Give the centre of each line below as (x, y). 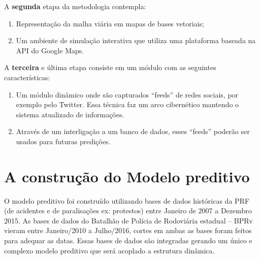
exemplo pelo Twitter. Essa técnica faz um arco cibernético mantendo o (127, 104)
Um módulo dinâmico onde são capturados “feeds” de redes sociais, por (127, 94)
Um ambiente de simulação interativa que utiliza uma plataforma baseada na (136, 40)
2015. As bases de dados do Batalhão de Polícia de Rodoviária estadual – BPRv (128, 220)
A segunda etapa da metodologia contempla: (75, 6)
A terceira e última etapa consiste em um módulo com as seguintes (110, 67)
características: (27, 77)
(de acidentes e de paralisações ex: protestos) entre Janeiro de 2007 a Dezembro (128, 211)
